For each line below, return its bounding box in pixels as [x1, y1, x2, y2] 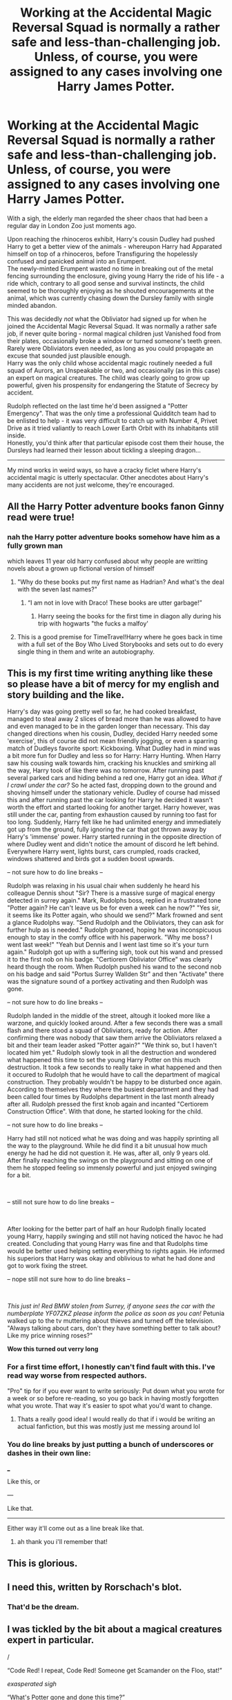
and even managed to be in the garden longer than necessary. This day [7, 722, 211, 731]
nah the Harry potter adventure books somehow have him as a [7, 532, 221, 542]
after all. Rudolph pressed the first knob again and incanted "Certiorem [7, 1100, 209, 1109]
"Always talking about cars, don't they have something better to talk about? [7, 1324, 221, 1333]
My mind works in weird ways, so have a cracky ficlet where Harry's [7, 466, 202, 474]
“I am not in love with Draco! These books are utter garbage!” [27, 598, 202, 607]
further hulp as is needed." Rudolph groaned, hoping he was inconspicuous [7, 926, 222, 934]
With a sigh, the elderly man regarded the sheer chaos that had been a [7, 214, 209, 223]
